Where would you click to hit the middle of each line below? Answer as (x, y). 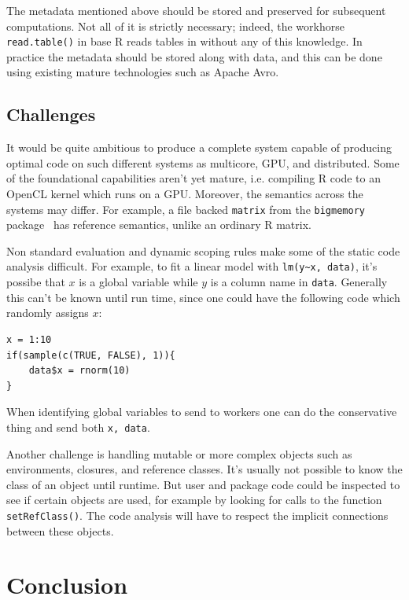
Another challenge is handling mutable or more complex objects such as (179, 453)
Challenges (51, 114)
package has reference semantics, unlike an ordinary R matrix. (159, 225)
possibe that (36, 282)
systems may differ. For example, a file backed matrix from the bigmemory (186, 209)
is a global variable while (138, 282)
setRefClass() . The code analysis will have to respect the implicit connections (197, 515)
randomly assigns (48, 313)
